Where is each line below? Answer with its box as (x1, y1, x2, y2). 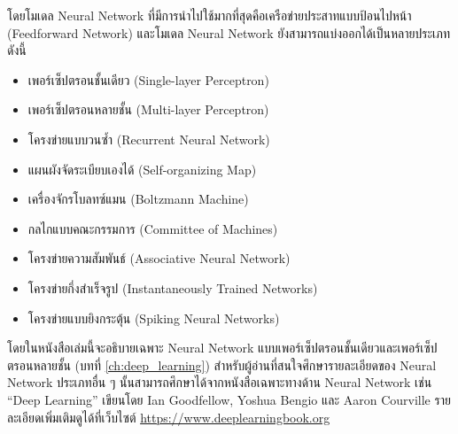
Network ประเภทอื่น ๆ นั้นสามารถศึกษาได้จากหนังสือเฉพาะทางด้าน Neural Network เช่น (7, 373, 432, 391)
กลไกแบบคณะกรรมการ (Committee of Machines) (27, 219, 278, 237)
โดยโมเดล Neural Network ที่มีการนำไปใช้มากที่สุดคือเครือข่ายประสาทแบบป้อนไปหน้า (7, 6, 412, 24)
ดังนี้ (7, 41, 27, 59)
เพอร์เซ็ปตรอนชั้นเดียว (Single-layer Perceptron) (27, 70, 269, 89)
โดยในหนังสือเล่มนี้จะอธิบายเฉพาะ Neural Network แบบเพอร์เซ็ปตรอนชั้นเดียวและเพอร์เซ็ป (7, 338, 438, 357)
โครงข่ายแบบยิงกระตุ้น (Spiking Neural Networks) (27, 308, 280, 327)
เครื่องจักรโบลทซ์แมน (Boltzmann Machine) (27, 190, 249, 208)
